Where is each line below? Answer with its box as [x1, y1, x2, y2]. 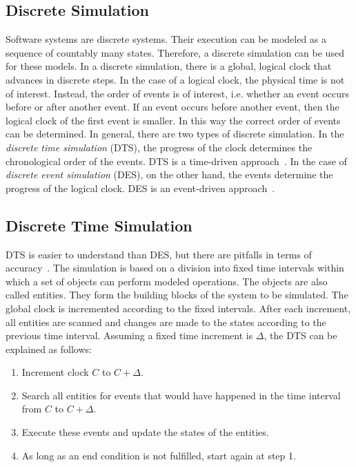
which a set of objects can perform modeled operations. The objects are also [6, 274, 328, 288]
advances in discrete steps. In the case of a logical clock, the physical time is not [6, 72, 345, 86]
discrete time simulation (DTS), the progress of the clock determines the [6, 140, 313, 154]
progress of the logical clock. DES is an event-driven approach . [6, 180, 275, 195]
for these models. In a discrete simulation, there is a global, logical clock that [6, 59, 332, 73]
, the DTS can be [264, 328, 337, 343]
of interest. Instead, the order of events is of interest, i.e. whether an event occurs [6, 86, 350, 100]
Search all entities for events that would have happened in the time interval [21, 388, 341, 402]
